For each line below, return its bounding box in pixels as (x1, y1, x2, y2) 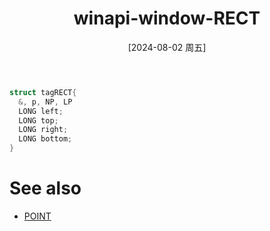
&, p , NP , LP (18, 97, 73, 107)
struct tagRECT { (9, 87, 77, 97)
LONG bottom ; (18, 134, 73, 144)
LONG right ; (18, 125, 69, 135)
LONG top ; (18, 115, 59, 126)
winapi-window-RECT (73, 7, 261, 30)
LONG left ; (18, 106, 64, 116)
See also (9, 177, 82, 200)
